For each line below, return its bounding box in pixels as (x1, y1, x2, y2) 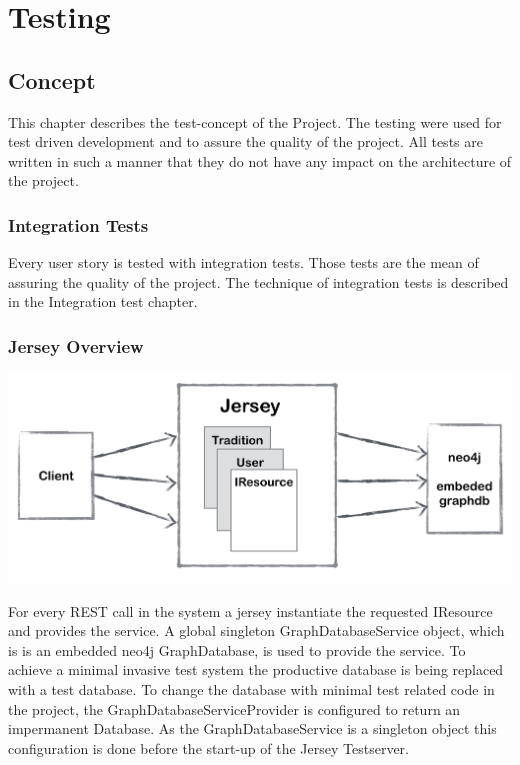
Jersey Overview (8, 333, 144, 358)
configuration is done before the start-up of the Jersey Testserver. (8, 737, 409, 758)
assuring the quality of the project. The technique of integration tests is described (8, 271, 509, 292)
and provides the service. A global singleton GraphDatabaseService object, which (8, 620, 505, 641)
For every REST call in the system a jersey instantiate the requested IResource (8, 600, 493, 621)
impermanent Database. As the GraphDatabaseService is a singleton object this (8, 718, 497, 739)
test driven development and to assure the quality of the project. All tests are (8, 131, 483, 152)
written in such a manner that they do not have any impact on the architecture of (8, 150, 512, 171)
